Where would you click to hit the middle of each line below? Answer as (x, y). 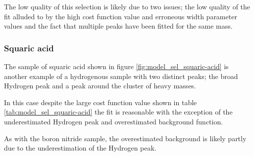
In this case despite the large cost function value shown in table (101, 102)
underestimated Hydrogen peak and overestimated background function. (114, 121)
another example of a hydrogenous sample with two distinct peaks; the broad (121, 76)
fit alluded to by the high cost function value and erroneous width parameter (121, 16)
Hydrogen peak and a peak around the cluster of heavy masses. (100, 86)
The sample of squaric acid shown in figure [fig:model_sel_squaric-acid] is (116, 66)
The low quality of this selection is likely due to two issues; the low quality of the (127, 6)
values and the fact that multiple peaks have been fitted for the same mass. (118, 26)
